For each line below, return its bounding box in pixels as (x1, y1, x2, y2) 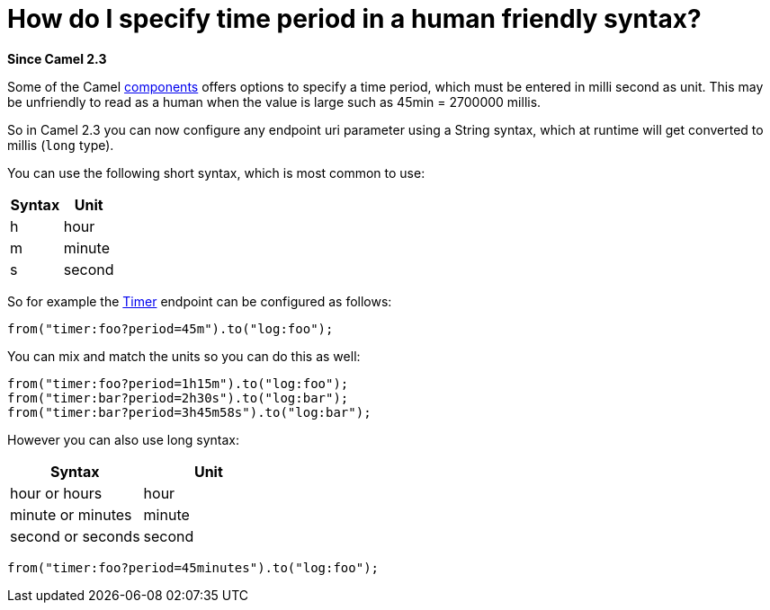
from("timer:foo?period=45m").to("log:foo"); (7, 321, 334, 336)
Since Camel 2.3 (7, 50, 107, 66)
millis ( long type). (7, 137, 114, 153)
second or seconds (10, 526, 140, 545)
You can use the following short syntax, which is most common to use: (7, 164, 425, 181)
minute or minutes (10, 505, 132, 524)
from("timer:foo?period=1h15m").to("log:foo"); (7, 376, 349, 391)
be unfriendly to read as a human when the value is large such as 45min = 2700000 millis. (7, 93, 542, 110)
